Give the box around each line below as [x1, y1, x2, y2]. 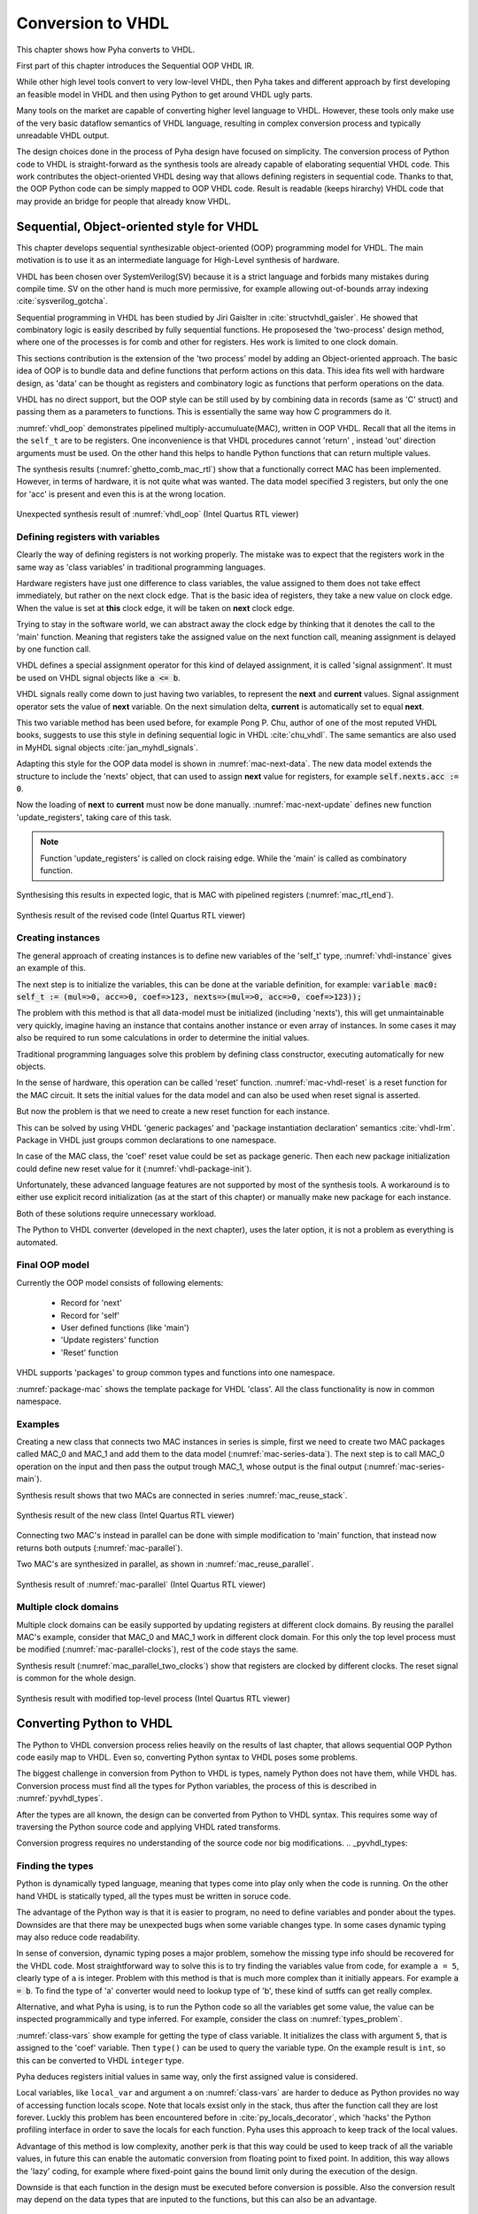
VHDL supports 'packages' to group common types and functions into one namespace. [16, 1367, 335, 1378]
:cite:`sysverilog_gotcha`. [16, 296, 108, 306]
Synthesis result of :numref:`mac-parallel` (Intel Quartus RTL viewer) [16, 1579, 266, 1590]
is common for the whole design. [16, 1673, 136, 1684]
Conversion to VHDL [16, 13, 170, 33]
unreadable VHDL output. [16, 129, 110, 141]
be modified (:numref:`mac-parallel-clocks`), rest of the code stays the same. [16, 1644, 299, 1655]
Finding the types [16, 1860, 94, 1872]
